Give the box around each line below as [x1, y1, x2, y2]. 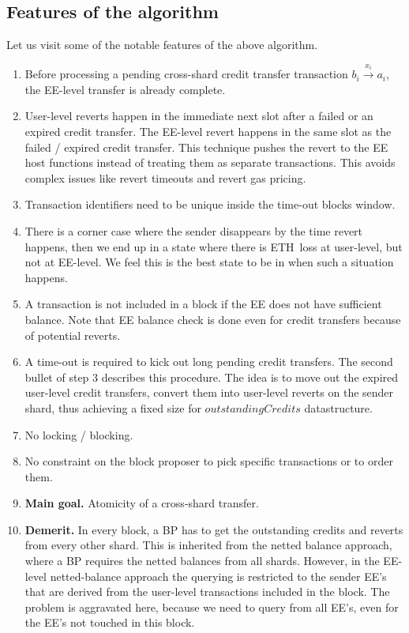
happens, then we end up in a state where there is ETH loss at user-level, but [24, 238, 403, 254]
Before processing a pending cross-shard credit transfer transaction [24, 66, 348, 82]
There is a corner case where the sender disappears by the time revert [24, 222, 363, 239]
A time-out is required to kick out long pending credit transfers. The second [24, 353, 393, 370]
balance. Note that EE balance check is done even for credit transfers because [24, 311, 401, 327]
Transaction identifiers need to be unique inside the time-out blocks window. [24, 196, 396, 213]
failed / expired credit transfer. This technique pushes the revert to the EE [24, 138, 388, 155]
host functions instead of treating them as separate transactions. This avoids [24, 154, 396, 171]
